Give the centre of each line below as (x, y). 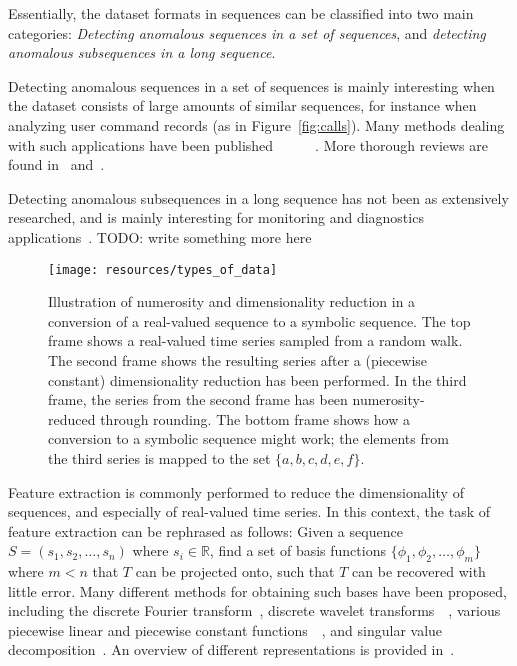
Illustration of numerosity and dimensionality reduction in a (232, 301)
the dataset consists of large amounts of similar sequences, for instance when (242, 105)
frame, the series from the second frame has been (198, 399)
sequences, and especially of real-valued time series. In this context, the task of (249, 511)
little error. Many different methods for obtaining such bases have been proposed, (257, 590)
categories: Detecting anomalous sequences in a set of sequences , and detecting (247, 32)
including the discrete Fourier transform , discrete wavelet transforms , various (254, 610)
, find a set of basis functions (297, 550)
